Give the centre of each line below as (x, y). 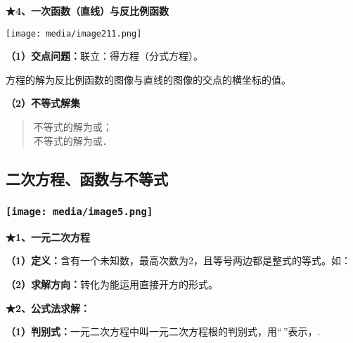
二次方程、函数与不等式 (87, 178)
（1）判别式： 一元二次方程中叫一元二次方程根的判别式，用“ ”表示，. (163, 331)
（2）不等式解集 (43, 103)
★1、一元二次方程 (48, 237)
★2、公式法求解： (48, 308)
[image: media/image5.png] (79, 211)
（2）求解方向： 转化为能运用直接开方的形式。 (112, 284)
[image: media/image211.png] (74, 33)
